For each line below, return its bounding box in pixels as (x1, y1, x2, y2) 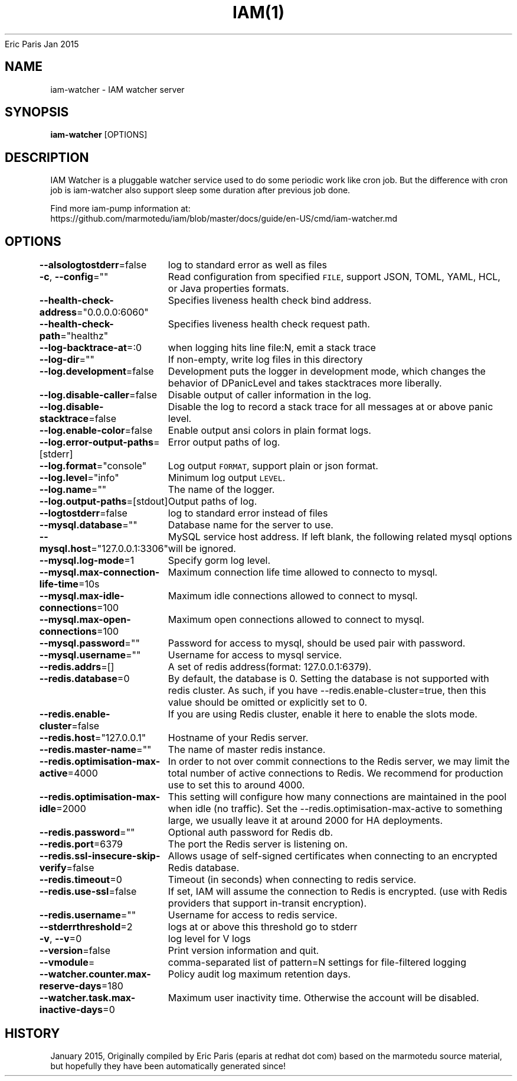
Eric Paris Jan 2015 (5, 38, 79, 49)
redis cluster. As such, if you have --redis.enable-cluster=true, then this (168, 684, 486, 697)
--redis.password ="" (39, 826, 135, 839)
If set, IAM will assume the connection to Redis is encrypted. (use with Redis (168, 885, 508, 898)
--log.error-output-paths (39, 436, 154, 449)
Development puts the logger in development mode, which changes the (168, 365, 486, 378)
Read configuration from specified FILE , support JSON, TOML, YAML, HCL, (168, 271, 500, 283)
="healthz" (60, 330, 109, 342)
